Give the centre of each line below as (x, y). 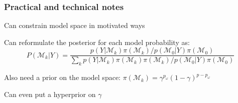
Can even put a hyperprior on (50, 94)
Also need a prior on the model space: (62, 77)
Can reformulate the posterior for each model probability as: (97, 42)
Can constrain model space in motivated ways (75, 25)
